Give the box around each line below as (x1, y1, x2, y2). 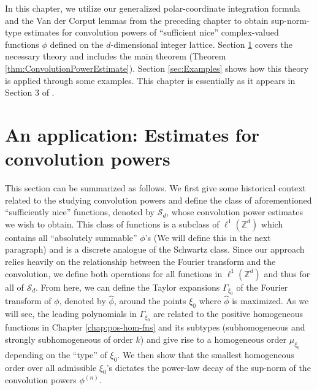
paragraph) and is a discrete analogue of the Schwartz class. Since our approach (5, 243, 305, 256)
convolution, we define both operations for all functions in (5, 267, 223, 280)
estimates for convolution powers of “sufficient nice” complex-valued (24, 26, 279, 39)
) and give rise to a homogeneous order (140, 333, 287, 346)
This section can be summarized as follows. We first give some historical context (5, 182, 307, 194)
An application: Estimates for (5, 121, 260, 147)
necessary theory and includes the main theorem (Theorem (5, 50, 226, 63)
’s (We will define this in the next (145, 231, 271, 243)
